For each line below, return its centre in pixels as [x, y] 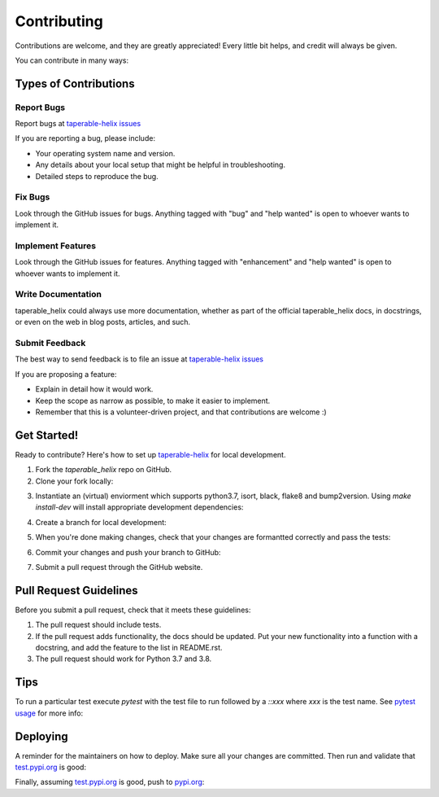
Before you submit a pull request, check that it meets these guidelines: [133, 610]
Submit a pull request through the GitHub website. [119, 567]
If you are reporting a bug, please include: [85, 138]
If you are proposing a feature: [66, 374]
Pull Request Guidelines [76, 590]
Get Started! [47, 435]
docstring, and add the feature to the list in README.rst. [129, 648]
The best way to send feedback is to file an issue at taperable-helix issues [139, 359]
